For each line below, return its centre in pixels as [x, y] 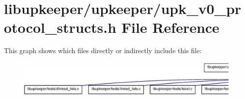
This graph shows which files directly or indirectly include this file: [103, 50]
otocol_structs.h [60, 27]
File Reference [170, 27]
